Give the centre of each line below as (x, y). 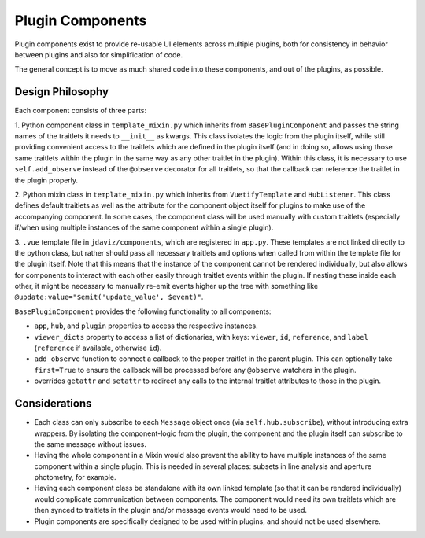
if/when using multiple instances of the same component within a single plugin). (144, 227)
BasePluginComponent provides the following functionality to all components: (143, 311)
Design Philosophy (62, 92)
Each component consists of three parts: (81, 111)
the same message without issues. (91, 444)
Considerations (53, 404)
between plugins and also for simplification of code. (99, 54)
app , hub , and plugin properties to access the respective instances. (146, 326)
